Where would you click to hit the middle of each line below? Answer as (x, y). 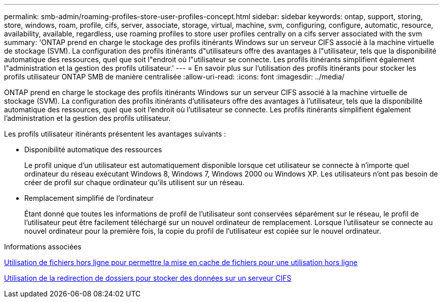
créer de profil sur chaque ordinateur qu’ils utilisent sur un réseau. (135, 182)
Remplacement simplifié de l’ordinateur (89, 198)
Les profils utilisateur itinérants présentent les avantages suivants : (115, 134)
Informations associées (43, 247)
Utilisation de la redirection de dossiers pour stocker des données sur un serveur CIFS (148, 278)
